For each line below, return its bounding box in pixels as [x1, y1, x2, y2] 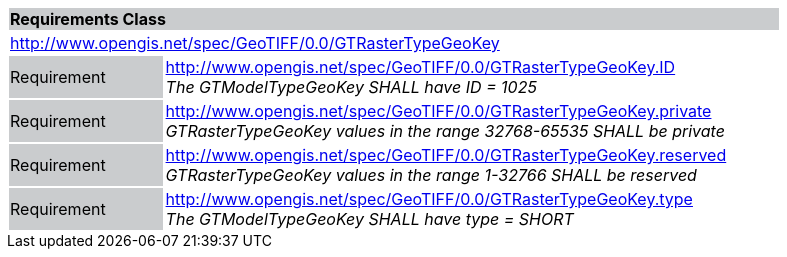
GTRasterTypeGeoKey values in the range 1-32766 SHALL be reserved [165, 165, 697, 185]
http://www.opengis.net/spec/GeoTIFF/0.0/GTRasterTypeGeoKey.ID [165, 57, 676, 77]
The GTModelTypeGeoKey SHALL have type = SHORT [165, 209, 574, 229]
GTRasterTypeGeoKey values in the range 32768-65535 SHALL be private [165, 121, 725, 141]
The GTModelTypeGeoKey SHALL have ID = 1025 [165, 77, 537, 97]
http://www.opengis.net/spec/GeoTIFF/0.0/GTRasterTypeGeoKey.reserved [165, 145, 727, 165]
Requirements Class [10, 9, 166, 29]
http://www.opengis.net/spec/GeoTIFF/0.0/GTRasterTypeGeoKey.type [165, 189, 693, 209]
